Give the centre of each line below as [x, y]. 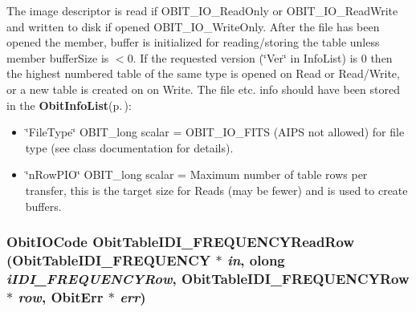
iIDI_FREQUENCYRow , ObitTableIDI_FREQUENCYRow [208, 278]
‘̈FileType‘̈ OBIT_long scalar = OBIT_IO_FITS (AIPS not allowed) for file [215, 132]
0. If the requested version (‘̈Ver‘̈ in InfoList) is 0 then [260, 57]
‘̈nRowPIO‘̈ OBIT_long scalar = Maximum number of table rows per [196, 174]
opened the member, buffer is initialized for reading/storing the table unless [193, 42]
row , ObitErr [61, 296]
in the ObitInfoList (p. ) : [69, 105]
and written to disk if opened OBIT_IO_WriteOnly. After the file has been [193, 26]
